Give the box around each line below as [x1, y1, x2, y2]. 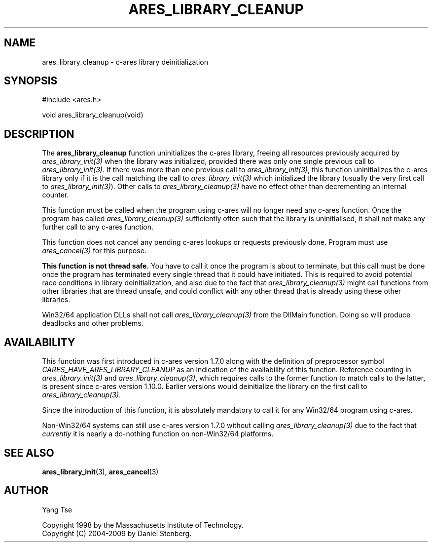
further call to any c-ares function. [42, 223, 154, 232]
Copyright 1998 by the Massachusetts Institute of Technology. [42, 520, 244, 529]
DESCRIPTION [4, 127, 74, 140]
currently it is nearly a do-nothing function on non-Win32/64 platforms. [42, 429, 274, 438]
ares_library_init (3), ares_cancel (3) [42, 467, 159, 476]
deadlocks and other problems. [42, 319, 144, 328]
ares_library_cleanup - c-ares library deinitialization [42, 57, 209, 66]
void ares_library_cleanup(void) [42, 111, 144, 119]
